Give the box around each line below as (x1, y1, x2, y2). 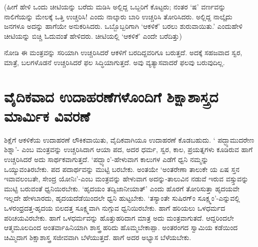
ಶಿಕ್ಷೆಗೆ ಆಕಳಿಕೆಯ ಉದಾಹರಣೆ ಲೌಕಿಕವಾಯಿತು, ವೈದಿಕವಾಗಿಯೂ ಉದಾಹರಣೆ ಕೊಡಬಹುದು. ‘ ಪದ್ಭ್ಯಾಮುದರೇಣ (4, 134, 255, 145)
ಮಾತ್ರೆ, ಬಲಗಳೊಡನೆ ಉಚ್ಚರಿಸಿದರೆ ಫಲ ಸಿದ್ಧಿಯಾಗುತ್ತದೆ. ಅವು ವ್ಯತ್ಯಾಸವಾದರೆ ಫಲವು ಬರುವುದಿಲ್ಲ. (4, 57, 225, 67)
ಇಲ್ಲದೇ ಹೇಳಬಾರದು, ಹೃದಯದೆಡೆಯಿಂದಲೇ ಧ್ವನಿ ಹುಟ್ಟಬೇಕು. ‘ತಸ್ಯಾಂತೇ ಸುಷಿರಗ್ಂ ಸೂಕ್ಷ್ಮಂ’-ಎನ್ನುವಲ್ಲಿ (4, 193, 240, 203)
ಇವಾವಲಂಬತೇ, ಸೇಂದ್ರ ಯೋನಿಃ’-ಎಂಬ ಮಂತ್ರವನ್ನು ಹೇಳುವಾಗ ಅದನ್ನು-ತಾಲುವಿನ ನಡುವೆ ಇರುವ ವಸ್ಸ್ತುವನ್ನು (4, 173, 249, 184)
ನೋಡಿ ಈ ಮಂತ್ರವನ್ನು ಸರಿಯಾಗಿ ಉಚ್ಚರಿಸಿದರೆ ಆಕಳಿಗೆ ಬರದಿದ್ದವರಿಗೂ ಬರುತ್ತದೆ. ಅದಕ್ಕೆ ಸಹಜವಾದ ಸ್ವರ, (4, 47, 243, 58)
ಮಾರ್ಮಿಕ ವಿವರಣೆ (4, 105, 90, 126)
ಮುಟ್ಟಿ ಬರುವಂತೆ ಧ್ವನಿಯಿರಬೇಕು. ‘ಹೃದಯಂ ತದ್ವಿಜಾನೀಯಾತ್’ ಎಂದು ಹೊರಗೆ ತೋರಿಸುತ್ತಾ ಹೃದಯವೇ (4, 183, 240, 193)
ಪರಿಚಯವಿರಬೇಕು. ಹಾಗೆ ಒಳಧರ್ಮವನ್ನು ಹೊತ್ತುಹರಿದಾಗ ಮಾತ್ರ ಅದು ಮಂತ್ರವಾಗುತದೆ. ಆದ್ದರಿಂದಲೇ (4, 212, 234, 223)
